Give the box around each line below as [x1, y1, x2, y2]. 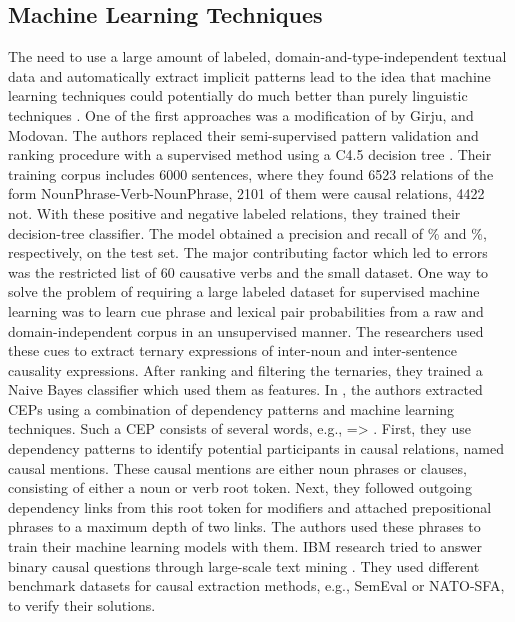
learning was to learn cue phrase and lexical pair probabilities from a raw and [8, 300, 484, 321]
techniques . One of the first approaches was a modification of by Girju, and [8, 104, 474, 125]
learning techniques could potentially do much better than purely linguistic [8, 85, 468, 106]
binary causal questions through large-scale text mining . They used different [8, 555, 480, 576]
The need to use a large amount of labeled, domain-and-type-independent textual [8, 46, 507, 67]
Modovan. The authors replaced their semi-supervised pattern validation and [8, 124, 479, 145]
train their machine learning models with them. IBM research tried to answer [8, 536, 482, 557]
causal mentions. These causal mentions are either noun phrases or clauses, [8, 457, 467, 478]
